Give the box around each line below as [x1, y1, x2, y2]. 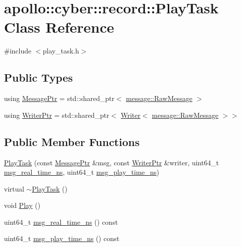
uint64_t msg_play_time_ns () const [4, 233, 120, 244]
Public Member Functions [4, 134, 140, 149]
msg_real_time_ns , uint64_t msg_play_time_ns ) [4, 167, 159, 177]
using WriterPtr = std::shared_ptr [4, 109, 109, 120]
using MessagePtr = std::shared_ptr [4, 93, 115, 103]
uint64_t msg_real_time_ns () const [4, 216, 118, 227]
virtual [4, 183, 24, 194]
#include [4, 46, 32, 56]
